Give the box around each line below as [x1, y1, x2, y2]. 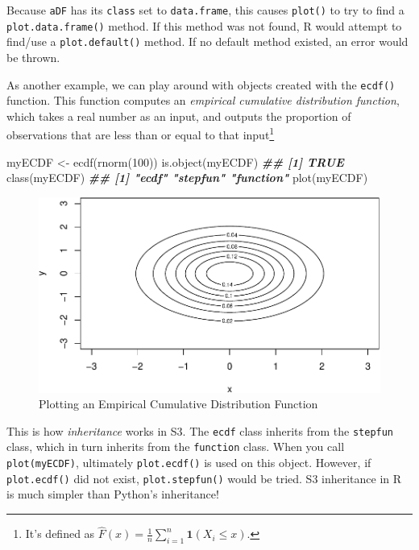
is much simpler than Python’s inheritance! [6, 486, 219, 502]
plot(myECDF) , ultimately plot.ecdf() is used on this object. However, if [6, 454, 371, 471]
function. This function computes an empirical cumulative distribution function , [6, 92, 400, 109]
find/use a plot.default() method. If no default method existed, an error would [6, 33, 409, 50]
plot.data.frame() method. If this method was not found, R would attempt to [6, 17, 402, 34]
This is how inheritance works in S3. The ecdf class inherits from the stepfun [6, 422, 394, 439]
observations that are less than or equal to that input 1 [6, 124, 275, 143]
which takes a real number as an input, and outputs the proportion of [6, 107, 351, 124]
